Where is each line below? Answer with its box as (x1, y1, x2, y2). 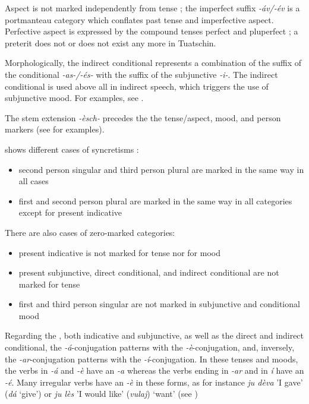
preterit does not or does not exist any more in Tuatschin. (5, 36, 216, 49)
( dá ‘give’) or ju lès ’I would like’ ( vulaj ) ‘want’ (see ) (5, 387, 198, 400)
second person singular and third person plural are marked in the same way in (18, 163, 304, 175)
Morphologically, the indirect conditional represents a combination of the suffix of (5, 56, 301, 69)
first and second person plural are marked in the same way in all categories (18, 194, 292, 207)
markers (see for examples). (5, 123, 105, 135)
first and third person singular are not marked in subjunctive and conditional (18, 298, 300, 310)
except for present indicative (18, 206, 122, 219)
